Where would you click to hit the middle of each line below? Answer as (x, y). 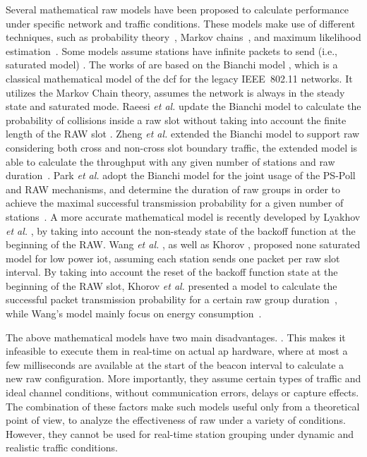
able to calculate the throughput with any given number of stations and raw (170, 161)
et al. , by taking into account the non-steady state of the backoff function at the (181, 230)
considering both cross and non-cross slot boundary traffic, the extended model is (182, 147)
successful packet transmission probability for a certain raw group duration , (172, 299)
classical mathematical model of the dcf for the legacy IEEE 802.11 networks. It (179, 78)
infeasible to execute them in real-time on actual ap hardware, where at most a (177, 351)
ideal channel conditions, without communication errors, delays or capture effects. (182, 392)
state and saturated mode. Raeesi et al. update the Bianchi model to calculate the (183, 106)
